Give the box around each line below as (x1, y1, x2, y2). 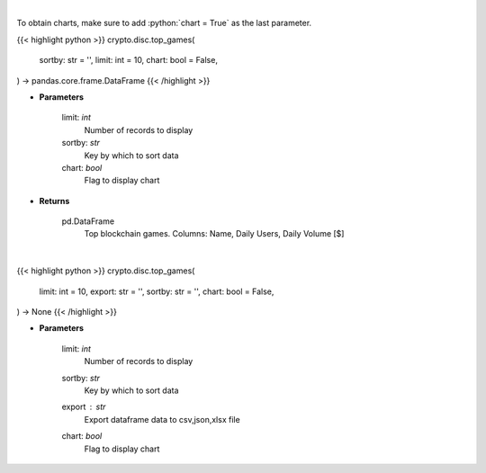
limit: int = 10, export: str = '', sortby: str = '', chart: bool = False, (39, 286, 274, 297)
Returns (39, 195, 70, 206)
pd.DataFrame (61, 216, 115, 227)
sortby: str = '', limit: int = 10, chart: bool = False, (39, 55, 218, 66)
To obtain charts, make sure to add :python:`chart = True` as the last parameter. (16, 18, 312, 29)
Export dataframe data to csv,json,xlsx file (84, 414, 240, 424)
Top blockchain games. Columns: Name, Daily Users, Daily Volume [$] (84, 228, 345, 239)
